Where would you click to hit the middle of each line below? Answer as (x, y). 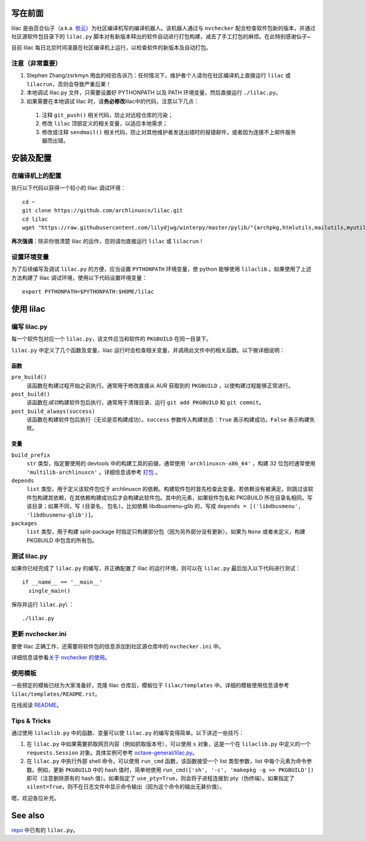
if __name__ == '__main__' (63, 582)
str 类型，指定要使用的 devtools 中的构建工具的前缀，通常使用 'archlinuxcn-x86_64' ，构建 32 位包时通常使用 (171, 463)
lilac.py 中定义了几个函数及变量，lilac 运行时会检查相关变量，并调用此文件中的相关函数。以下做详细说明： (148, 350)
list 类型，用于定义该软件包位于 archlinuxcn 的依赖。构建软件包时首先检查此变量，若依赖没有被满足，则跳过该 (167, 489)
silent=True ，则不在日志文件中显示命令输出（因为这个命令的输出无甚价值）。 (126, 787)
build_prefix (31, 455)
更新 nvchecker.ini (39, 634)
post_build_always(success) (53, 411)
